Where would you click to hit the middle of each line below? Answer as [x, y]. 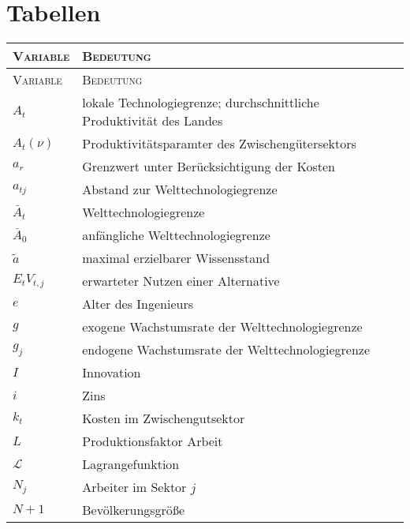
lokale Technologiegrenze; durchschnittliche [201, 103]
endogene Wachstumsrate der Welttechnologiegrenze [226, 350]
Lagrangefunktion [131, 464]
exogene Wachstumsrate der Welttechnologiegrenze [222, 327]
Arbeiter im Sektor [134, 487]
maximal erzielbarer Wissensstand [176, 258]
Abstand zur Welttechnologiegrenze [180, 189]
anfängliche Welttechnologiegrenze [176, 235]
